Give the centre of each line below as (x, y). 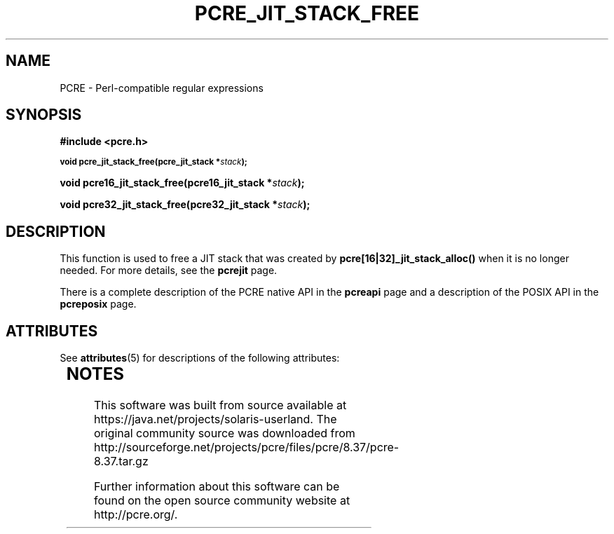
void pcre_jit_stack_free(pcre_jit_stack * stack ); (153, 162)
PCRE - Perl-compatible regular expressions (162, 88)
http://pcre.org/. (136, 515)
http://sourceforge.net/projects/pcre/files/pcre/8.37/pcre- (246, 447)
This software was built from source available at (220, 405)
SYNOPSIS (44, 115)
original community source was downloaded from (224, 433)
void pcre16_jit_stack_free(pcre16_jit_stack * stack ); (182, 183)
